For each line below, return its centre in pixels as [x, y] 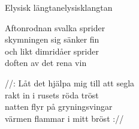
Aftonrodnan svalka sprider [55, 27]
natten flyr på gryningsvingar [59, 106]
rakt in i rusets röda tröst [52, 94]
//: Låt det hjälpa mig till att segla [70, 82]
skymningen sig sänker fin [52, 39]
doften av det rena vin [46, 63]
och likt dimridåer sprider [52, 51]
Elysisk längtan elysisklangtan [59, 7]
